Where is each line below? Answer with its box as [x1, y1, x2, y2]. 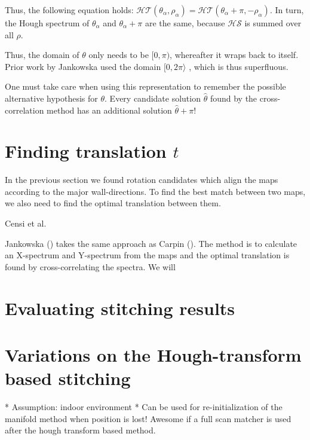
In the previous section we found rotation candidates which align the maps [5, 173, 278, 186]
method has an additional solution [47, 103, 172, 116]
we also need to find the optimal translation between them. [5, 197, 221, 209]
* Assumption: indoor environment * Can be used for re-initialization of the [5, 401, 283, 413]
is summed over [244, 17, 302, 29]
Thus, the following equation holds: [5, 4, 134, 16]
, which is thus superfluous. [189, 60, 288, 72]
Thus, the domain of [5, 48, 79, 61]
